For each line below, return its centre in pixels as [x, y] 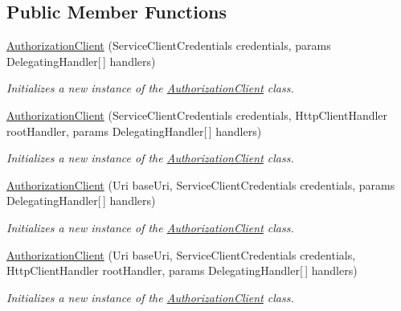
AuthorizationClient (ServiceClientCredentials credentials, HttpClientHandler [197, 115]
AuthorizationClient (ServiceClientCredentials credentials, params [169, 45]
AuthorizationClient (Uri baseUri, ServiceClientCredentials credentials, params [201, 184]
